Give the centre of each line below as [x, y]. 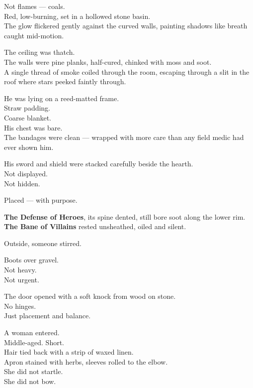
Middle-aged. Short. [34, 342]
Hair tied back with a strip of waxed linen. [69, 352]
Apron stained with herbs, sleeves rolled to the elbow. [86, 361]
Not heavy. [20, 270]
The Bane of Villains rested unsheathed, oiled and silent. [95, 226]
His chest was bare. [33, 127]
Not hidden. [22, 183]
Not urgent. [22, 279]
